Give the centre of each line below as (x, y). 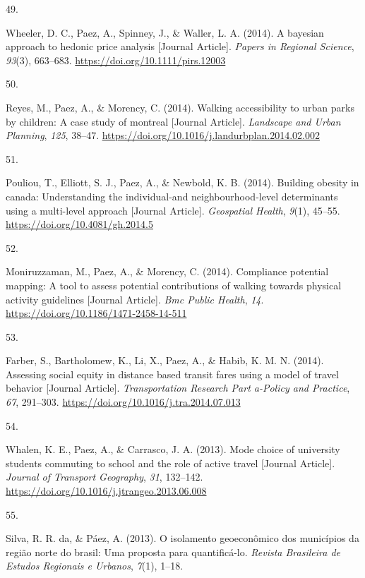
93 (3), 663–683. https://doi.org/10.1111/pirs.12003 (116, 60)
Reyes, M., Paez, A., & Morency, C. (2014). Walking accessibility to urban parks (180, 107)
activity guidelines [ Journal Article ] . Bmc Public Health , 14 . (135, 299)
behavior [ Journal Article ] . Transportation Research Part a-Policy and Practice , (178, 388)
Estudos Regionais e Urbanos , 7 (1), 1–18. (95, 566)
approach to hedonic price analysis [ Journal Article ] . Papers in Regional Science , (180, 46)
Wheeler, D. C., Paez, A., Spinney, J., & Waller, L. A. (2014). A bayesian (165, 32)
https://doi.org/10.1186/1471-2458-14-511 (96, 313)
